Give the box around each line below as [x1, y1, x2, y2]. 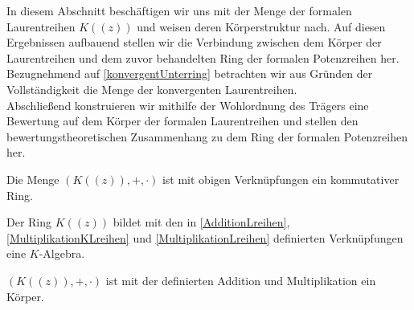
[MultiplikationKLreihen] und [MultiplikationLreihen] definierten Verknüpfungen [6, 229, 404, 246]
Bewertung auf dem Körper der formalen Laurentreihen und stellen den [6, 112, 359, 129]
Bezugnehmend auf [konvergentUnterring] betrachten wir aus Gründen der [6, 65, 373, 82]
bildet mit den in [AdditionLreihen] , [113, 214, 290, 230]
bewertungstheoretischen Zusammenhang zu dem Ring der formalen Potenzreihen [6, 128, 408, 145]
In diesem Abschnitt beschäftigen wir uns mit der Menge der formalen [6, 2, 352, 18]
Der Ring [6, 214, 52, 230]
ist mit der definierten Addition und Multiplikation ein [105, 271, 376, 288]
